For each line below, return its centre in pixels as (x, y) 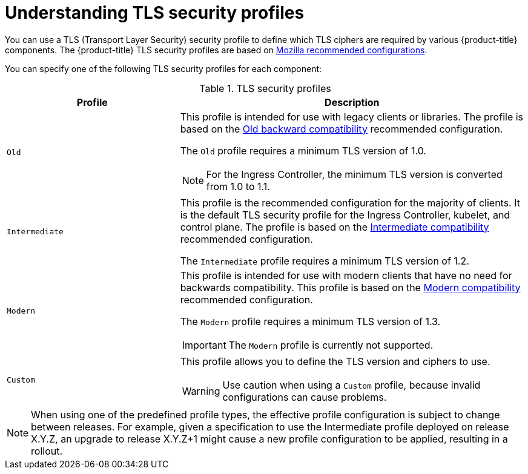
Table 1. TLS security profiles (265, 88)
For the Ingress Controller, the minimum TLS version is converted (354, 174)
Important (204, 345)
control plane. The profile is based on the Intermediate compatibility (335, 227)
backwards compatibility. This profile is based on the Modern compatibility (350, 287)
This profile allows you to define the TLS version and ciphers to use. (335, 361)
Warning (201, 391)
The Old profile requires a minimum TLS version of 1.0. (303, 150)
